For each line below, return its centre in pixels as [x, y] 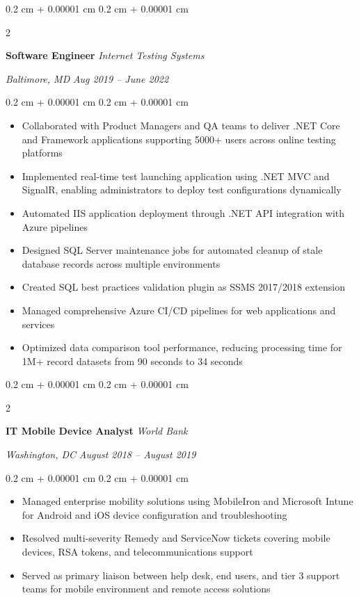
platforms [42, 153]
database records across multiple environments [121, 263]
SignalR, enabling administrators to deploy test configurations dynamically [182, 189]
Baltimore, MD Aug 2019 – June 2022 [87, 78]
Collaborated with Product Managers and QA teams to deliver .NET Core [181, 125]
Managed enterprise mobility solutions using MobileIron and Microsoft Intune [188, 501]
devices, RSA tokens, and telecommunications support [137, 552]
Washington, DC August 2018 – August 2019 [101, 454]
